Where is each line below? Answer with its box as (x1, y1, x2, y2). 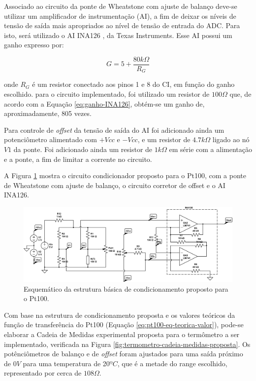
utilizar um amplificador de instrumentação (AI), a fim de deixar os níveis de (4, 10, 236, 21)
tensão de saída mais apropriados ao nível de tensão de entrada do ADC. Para (4, 20, 240, 31)
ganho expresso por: (4, 39, 64, 50)
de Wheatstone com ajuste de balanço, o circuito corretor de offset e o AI (4, 180, 225, 190)
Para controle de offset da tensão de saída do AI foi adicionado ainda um (4, 124, 224, 135)
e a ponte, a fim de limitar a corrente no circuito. (4, 153, 152, 164)
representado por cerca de (4, 368, 82, 378)
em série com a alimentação (169, 144, 252, 154)
